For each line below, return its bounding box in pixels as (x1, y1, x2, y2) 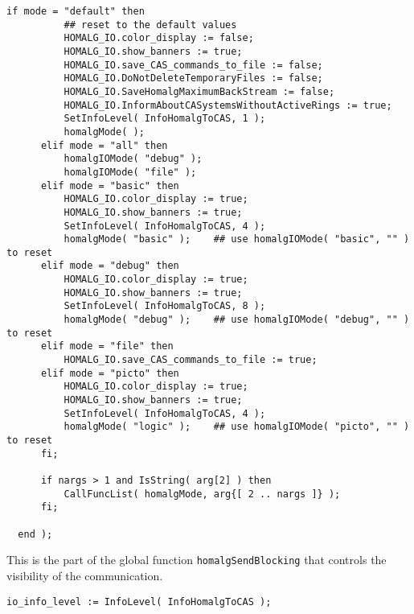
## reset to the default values (64, 19, 237, 31)
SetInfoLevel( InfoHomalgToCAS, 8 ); (64, 300, 266, 312)
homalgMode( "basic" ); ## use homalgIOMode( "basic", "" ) (64, 233, 410, 245)
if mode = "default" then (6, 6, 145, 17)
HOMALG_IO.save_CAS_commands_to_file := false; (64, 59, 323, 71)
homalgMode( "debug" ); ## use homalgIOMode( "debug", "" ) (64, 314, 410, 326)
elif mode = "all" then (40, 139, 168, 151)
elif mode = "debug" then (40, 260, 179, 272)
